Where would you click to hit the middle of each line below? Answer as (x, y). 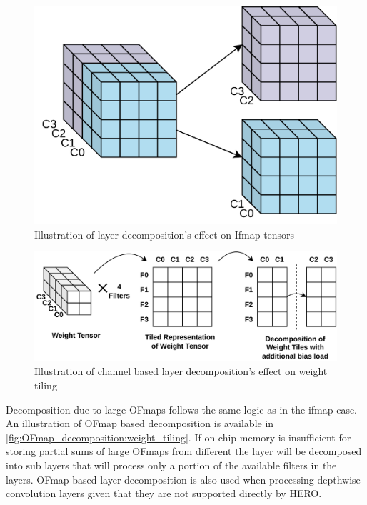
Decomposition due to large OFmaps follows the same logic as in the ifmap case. (181, 409)
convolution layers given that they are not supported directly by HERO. (164, 493)
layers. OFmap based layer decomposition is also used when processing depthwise (183, 479)
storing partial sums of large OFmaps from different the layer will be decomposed (184, 451)
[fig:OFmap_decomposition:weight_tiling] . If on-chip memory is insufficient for (179, 437)
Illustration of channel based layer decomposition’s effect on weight (181, 371)
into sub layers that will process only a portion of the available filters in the (171, 465)
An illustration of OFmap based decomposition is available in (140, 423)
